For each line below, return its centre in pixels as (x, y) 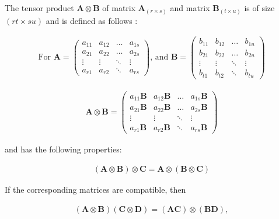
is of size (259, 8)
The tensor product (39, 8)
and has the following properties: (63, 149)
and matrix (190, 8)
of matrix (119, 8)
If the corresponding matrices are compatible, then (95, 189)
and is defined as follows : (92, 20)
